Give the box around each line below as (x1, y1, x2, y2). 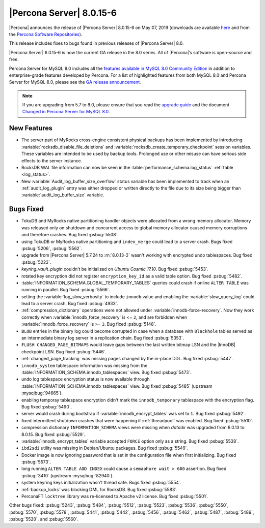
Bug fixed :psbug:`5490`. (21, 404, 72, 409)
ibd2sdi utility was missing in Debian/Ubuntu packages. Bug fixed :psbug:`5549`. (21, 445, 188, 451)
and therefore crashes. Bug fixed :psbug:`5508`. (21, 232, 119, 238)
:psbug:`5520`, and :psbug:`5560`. (9, 516, 79, 522)
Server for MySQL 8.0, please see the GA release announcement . (9, 79, 141, 85)
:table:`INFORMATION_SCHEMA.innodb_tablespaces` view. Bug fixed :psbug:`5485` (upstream (21, 383, 213, 389)
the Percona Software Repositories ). (9, 31, 82, 37)
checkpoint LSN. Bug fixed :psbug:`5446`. (21, 348, 106, 354)
